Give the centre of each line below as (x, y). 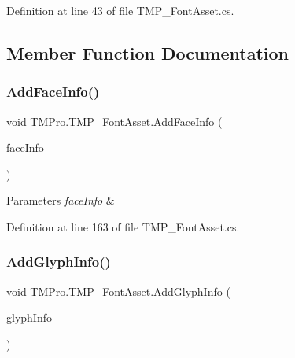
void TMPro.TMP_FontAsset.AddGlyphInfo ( (118, 291)
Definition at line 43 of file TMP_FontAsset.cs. (120, 10)
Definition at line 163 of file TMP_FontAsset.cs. (123, 226)
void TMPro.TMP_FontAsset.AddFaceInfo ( (114, 121)
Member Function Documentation (148, 52)
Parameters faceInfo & (61, 200)
